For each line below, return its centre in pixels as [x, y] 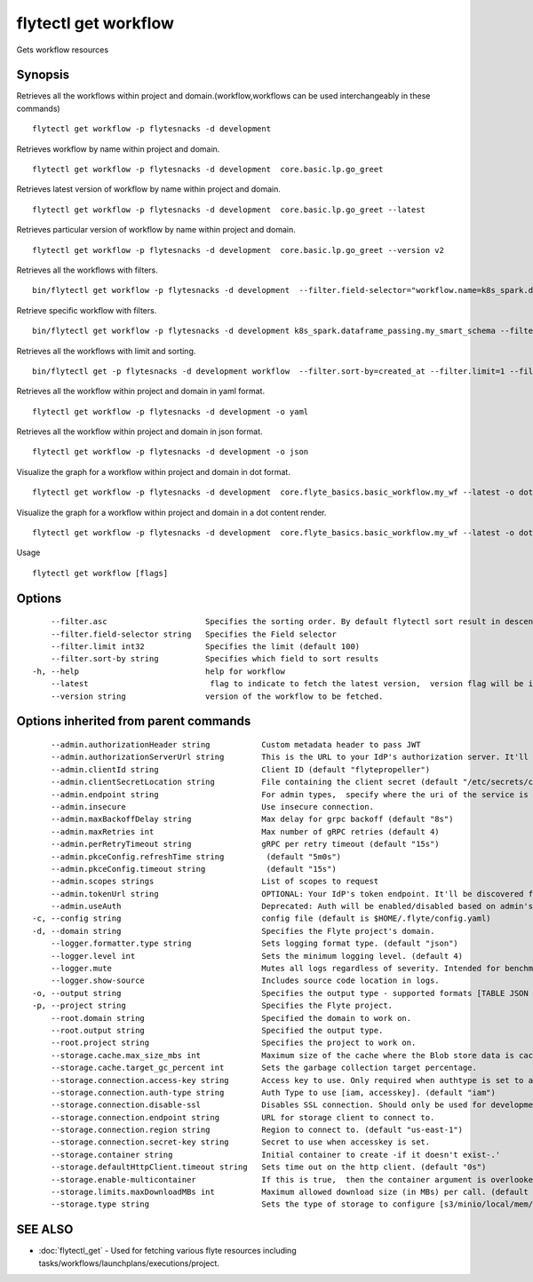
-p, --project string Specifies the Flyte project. [213, 1006]
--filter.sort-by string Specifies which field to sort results [215, 659]
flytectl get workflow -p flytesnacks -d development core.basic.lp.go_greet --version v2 [238, 250]
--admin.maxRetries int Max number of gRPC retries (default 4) [245, 831]
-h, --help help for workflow [159, 671]
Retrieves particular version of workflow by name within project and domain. [156, 230]
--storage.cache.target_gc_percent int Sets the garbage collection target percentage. [263, 1068]
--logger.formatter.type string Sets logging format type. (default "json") [255, 944]
